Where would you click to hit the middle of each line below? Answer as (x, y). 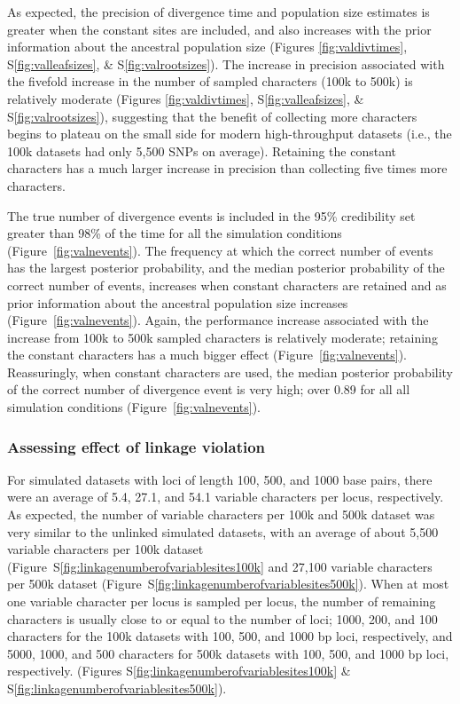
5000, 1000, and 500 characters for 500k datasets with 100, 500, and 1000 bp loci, (228, 653)
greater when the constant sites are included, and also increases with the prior (219, 29)
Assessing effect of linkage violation (136, 446)
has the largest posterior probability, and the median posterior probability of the (226, 268)
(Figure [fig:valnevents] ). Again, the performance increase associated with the (218, 320)
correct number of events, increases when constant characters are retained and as (227, 285)
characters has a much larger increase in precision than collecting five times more (227, 168)
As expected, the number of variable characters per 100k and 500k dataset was (221, 514)
